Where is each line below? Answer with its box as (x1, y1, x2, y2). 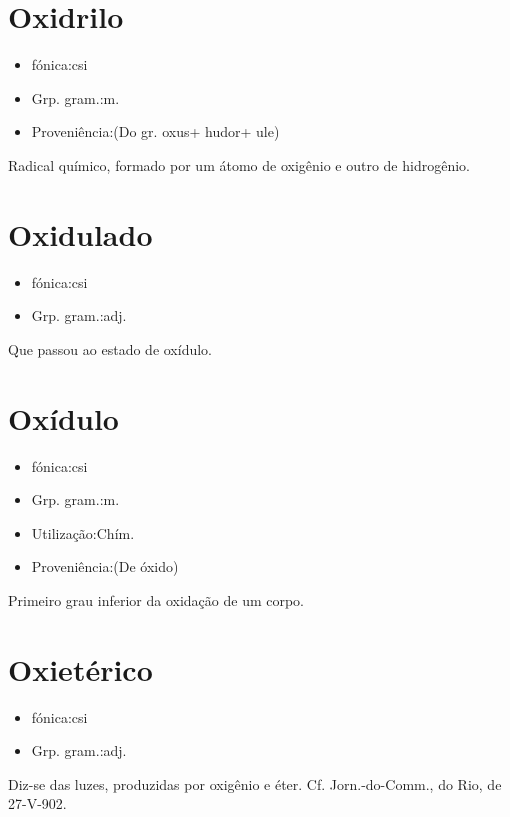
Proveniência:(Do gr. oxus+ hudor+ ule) (31, 121, 280, 142)
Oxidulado (8, 213, 153, 254)
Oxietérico (8, 648, 153, 689)
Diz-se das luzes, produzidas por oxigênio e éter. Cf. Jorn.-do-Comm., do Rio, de (8, 773, 502, 794)
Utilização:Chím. (31, 522, 135, 543)
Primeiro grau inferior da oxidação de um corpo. (8, 589, 305, 610)
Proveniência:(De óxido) (31, 556, 179, 577)
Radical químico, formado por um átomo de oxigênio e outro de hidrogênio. (8, 154, 470, 175)
